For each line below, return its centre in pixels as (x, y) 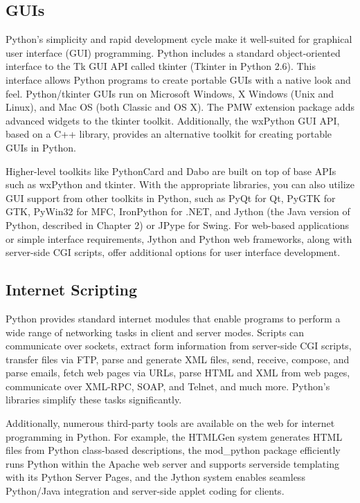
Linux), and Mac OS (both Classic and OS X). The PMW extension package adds (180, 107)
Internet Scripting (72, 290)
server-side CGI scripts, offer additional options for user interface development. (173, 252)
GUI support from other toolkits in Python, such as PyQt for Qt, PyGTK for (171, 198)
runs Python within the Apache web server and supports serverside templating (172, 463)
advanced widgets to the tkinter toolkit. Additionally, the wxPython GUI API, (173, 120)
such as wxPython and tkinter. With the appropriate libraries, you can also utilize (180, 184)
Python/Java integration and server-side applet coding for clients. (145, 491)
